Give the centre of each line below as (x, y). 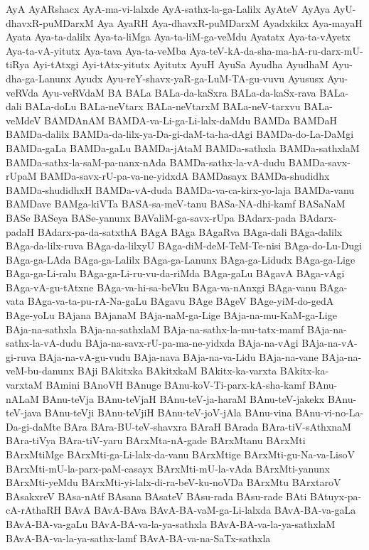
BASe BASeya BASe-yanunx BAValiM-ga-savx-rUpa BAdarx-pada (151, 217)
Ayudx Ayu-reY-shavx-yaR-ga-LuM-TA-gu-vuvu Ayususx (199, 78)
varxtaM (24, 385)
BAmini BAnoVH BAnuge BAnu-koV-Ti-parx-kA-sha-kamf (176, 385)
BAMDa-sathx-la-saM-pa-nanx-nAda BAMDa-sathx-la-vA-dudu (146, 162)
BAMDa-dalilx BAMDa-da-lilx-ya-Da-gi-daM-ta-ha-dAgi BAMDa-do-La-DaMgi (180, 134)
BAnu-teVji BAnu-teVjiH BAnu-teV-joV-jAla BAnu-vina (168, 412)
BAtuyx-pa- (336, 496)
